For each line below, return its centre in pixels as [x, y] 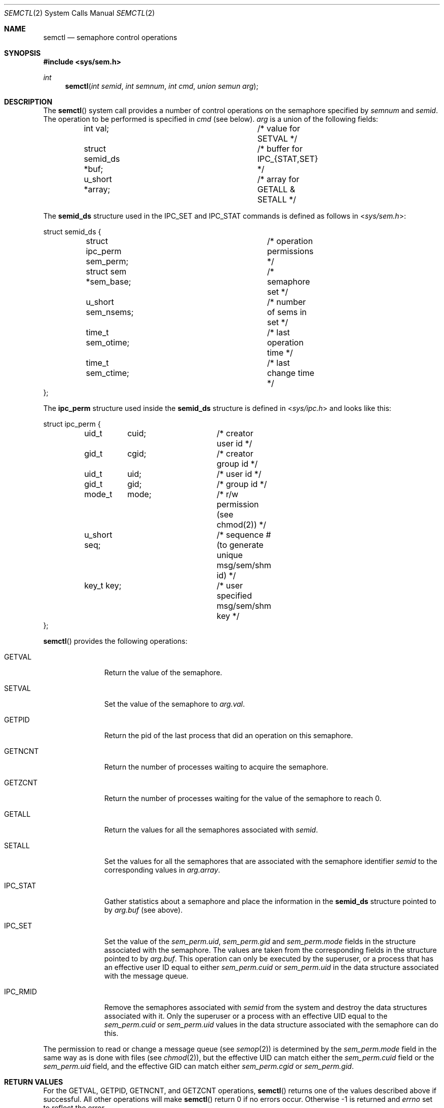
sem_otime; [108, 342]
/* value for [279, 128]
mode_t [98, 494]
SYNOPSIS [23, 53]
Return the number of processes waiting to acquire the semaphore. [216, 767]
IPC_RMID [21, 992]
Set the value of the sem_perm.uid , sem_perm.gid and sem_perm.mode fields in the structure [260, 941]
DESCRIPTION [28, 102]
